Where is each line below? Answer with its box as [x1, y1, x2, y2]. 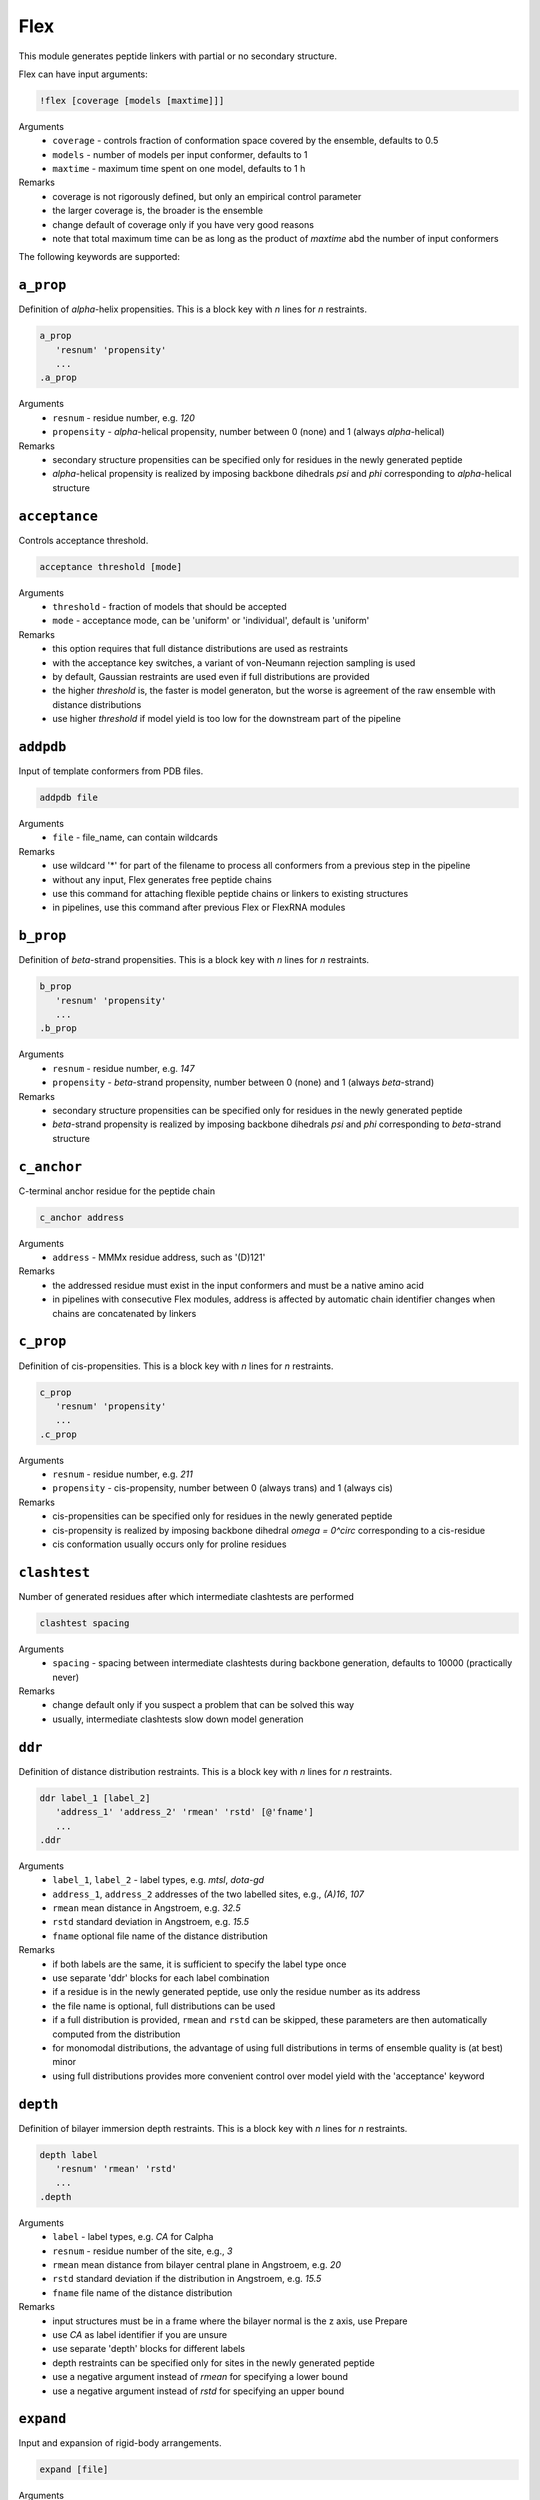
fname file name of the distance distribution [52, 2286, 233, 2299]
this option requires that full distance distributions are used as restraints [52, 643, 349, 655]
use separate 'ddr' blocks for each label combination [52, 1972, 270, 1984]
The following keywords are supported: [18, 251, 180, 263]
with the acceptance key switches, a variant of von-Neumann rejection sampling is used [52, 656, 416, 669]
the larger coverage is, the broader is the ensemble [52, 205, 264, 217]
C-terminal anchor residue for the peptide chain [18, 1185, 215, 1197]
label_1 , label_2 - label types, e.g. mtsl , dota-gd [52, 1874, 265, 1886]
